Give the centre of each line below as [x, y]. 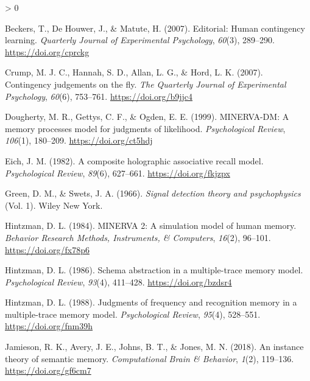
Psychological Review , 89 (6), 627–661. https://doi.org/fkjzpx [118, 173]
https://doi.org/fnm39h [49, 326]
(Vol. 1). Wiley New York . [54, 205]
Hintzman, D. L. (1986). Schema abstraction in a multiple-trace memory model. [154, 270]
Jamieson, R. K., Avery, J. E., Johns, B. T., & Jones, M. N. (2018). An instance [154, 347]
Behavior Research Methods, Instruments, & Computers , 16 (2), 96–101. [138, 237]
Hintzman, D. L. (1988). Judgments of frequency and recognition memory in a [151, 302]
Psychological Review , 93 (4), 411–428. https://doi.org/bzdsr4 [118, 281]
